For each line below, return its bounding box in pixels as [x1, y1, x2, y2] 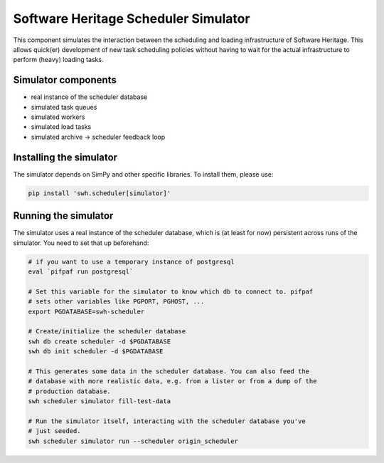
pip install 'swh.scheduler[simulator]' [28, 189, 171, 197]
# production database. [28, 387, 112, 395]
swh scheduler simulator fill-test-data [28, 397, 171, 405]
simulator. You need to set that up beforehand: [13, 239, 149, 247]
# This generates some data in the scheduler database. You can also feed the [28, 367, 309, 375]
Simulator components [13, 74, 117, 86]
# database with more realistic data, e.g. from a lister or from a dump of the [28, 378, 317, 385]
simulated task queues [31, 103, 97, 111]
